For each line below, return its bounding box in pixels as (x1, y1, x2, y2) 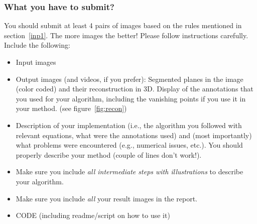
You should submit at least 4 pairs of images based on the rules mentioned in (4, 20, 242, 31)
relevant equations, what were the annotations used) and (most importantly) (16, 130, 252, 140)
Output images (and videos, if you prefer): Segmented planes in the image (16, 73, 243, 84)
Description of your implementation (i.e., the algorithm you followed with (16, 120, 242, 130)
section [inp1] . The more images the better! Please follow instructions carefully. (4, 30, 248, 40)
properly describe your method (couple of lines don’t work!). (16, 149, 202, 160)
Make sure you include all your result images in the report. (16, 193, 197, 203)
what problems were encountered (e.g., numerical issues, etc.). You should (16, 140, 243, 150)
